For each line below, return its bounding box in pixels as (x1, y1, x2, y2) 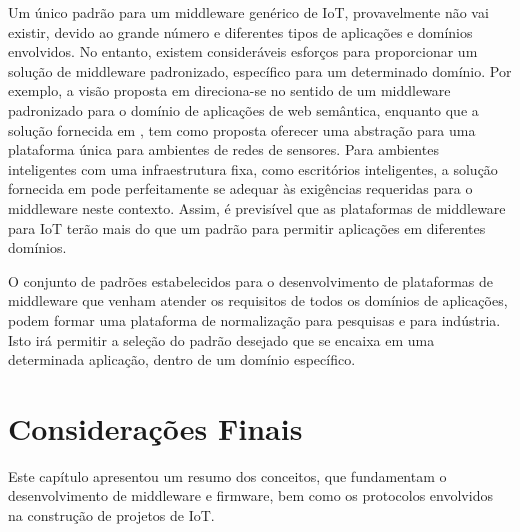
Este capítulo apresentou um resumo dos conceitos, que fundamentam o (8, 465, 447, 486)
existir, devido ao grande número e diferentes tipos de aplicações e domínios (8, 21, 473, 42)
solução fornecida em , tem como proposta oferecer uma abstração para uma (8, 119, 476, 140)
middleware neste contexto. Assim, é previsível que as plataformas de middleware (8, 197, 506, 218)
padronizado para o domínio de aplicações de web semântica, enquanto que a (8, 99, 479, 120)
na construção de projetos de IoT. (8, 505, 215, 525)
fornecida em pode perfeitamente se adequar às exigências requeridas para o (8, 178, 473, 199)
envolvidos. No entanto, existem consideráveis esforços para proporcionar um (8, 41, 478, 62)
